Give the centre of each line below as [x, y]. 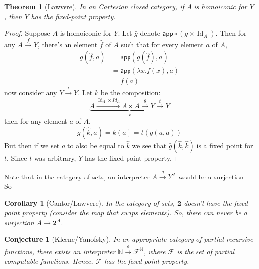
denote [150, 33]
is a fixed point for [225, 145]
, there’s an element [67, 44]
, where [155, 251]
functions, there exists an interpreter [60, 251]
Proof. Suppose [27, 33]
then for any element [36, 121]
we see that [149, 145]
